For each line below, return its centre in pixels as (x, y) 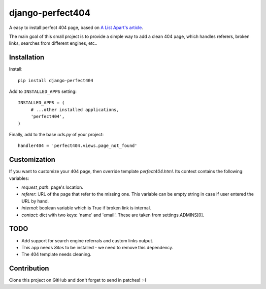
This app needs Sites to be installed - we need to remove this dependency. (97, 247)
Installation (27, 57)
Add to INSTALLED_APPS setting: (43, 91)
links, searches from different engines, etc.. (53, 43)
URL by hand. (35, 201)
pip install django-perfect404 (56, 80)
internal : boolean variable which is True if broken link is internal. (86, 208)
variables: (19, 178)
